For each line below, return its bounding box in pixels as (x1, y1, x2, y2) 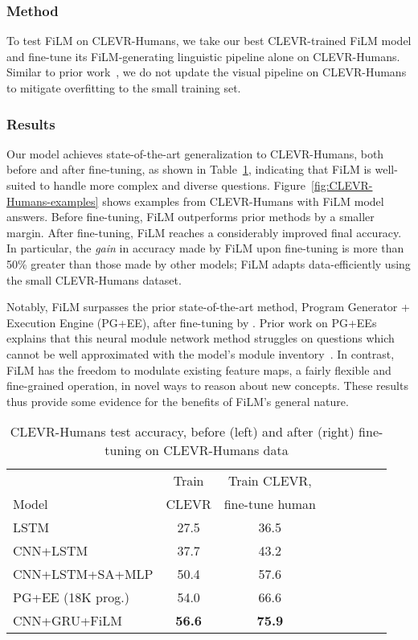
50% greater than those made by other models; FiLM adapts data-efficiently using (6, 255, 411, 272)
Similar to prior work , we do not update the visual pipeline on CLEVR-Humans (6, 64, 407, 80)
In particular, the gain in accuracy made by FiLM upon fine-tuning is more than (6, 240, 404, 256)
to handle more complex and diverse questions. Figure (39, 177, 306, 193)
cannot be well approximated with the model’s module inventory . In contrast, (6, 345, 395, 362)
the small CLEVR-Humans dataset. (6, 271, 182, 288)
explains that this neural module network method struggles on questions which (6, 330, 395, 347)
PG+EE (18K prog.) (13, 588, 129, 607)
